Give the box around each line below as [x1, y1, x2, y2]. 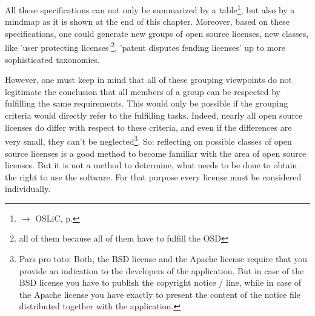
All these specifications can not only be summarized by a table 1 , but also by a [5, 2, 295, 16]
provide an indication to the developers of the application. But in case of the [19, 264, 304, 277]
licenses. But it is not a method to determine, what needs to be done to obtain [5, 159, 297, 171]
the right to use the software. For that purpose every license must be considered [5, 170, 302, 183]
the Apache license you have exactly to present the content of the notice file [19, 288, 300, 300]
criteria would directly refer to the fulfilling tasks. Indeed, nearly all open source [5, 109, 303, 122]
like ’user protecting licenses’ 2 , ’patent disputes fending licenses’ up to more [5, 39, 286, 54]
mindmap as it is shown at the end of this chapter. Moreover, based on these [5, 15, 290, 28]
